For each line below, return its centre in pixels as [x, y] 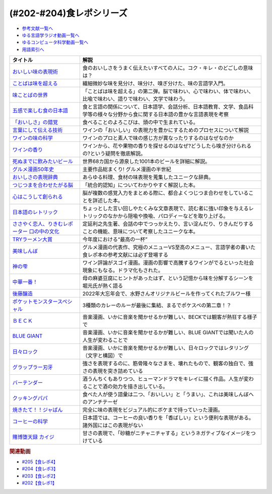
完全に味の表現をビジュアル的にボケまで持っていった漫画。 [153, 410]
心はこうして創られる [38, 197]
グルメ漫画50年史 [33, 169]
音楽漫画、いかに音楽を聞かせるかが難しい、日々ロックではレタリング [166, 348]
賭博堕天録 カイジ [33, 437]
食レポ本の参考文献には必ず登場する [125, 255]
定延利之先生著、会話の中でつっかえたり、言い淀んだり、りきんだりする [168, 224]
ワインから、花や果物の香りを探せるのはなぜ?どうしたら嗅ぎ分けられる [167, 146]
